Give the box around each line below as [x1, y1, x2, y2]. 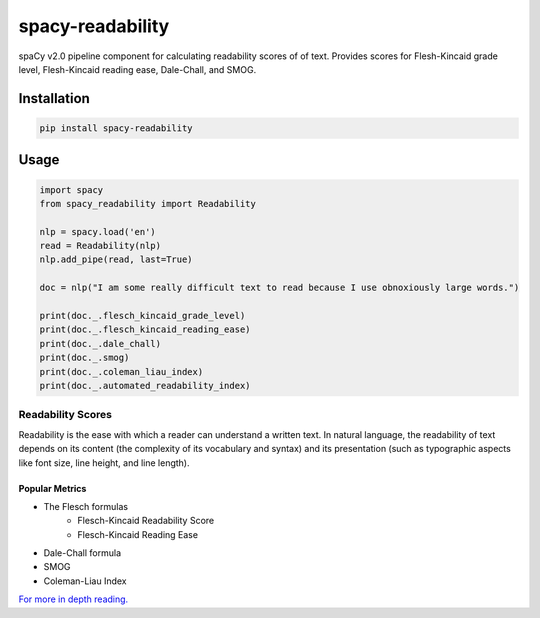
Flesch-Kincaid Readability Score [77, 515, 215, 527]
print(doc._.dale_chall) [39, 338, 162, 349]
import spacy [39, 184, 104, 195]
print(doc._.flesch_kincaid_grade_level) [39, 310, 246, 322]
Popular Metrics [18, 482, 87, 494]
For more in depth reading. [18, 593, 129, 605]
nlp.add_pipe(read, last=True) [39, 254, 194, 265]
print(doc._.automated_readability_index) [39, 380, 251, 391]
